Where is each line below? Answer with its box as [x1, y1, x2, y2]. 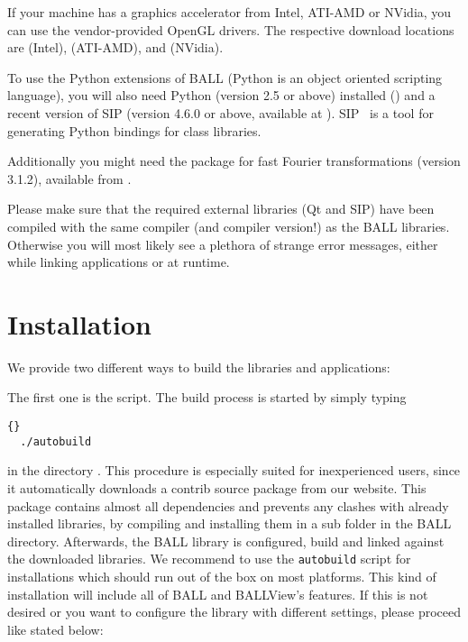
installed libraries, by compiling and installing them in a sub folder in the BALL [7, 514, 452, 533]
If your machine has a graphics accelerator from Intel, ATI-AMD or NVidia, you [7, 3, 452, 21]
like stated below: [7, 619, 104, 638]
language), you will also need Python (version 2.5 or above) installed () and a [7, 86, 436, 105]
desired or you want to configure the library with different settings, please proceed [7, 602, 462, 621]
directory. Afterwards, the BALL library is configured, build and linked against [7, 531, 445, 550]
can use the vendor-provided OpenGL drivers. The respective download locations [7, 20, 454, 39]
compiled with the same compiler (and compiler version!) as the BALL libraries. [7, 216, 450, 235]
